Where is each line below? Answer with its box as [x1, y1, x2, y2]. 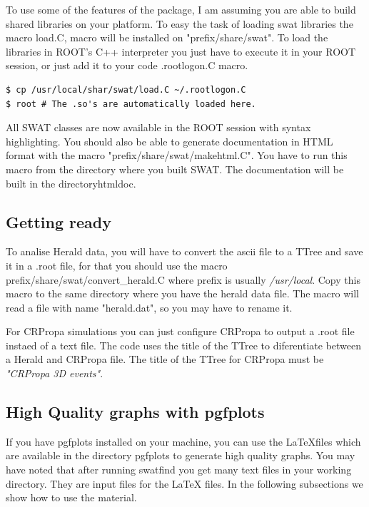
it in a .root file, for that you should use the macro [6, 257, 228, 272]
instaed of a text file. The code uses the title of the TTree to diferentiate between [6, 337, 362, 352]
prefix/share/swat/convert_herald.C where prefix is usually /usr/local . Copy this [6, 272, 360, 287]
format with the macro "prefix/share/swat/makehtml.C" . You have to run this [6, 148, 348, 163]
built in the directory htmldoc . [6, 175, 136, 190]
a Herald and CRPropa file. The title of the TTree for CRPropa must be [6, 352, 324, 367]
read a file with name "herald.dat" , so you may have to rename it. [6, 299, 293, 314]
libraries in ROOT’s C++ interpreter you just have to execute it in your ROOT [6, 43, 356, 58]
